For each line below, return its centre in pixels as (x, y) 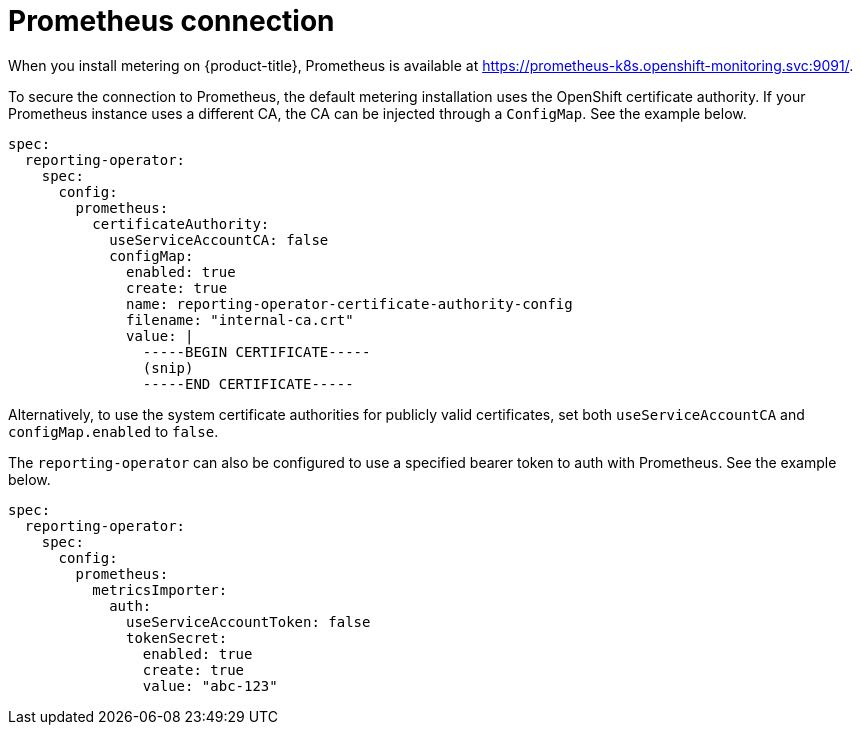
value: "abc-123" (210, 685)
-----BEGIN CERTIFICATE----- (256, 351)
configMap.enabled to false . (113, 431)
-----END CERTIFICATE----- (248, 383)
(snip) (168, 367)
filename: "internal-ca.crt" (240, 319)
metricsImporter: (160, 589)
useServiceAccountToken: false (248, 621)
